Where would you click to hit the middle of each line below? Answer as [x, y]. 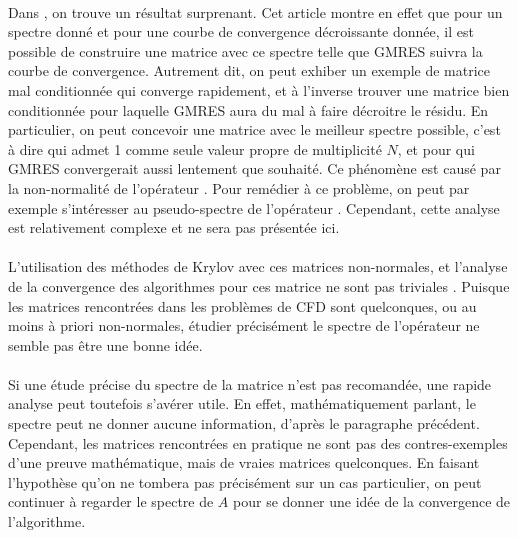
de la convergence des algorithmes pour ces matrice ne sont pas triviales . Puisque [259, 285]
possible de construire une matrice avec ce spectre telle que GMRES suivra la [245, 50]
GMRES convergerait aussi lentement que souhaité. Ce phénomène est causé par [254, 168]
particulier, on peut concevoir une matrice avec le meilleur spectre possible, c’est [254, 129]
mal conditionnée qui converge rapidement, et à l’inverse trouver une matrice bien [259, 89]
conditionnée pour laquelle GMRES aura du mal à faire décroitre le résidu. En [248, 109]
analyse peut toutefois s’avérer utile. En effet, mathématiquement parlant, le [242, 403]
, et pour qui [436, 148]
